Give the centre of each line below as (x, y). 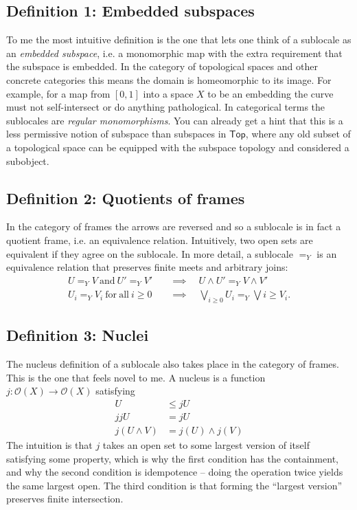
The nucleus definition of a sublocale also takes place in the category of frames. (173, 364)
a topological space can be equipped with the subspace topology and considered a (178, 147)
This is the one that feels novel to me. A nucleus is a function (136, 377)
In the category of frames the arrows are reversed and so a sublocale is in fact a (174, 226)
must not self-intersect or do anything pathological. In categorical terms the (166, 107)
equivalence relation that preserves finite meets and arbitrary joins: (147, 267)
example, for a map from (58, 93)
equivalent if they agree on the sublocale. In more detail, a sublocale (150, 253)
